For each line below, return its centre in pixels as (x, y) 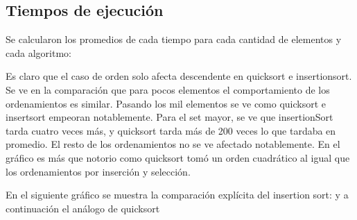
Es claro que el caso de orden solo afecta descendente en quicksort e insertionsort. (179, 76)
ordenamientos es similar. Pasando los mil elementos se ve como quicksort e (166, 103)
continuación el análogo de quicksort (83, 208)
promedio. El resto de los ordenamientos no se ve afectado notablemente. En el (173, 144)
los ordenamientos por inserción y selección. (98, 171)
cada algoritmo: (38, 52)
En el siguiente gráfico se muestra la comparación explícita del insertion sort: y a (177, 195)
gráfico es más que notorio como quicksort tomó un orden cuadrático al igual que (178, 157)
